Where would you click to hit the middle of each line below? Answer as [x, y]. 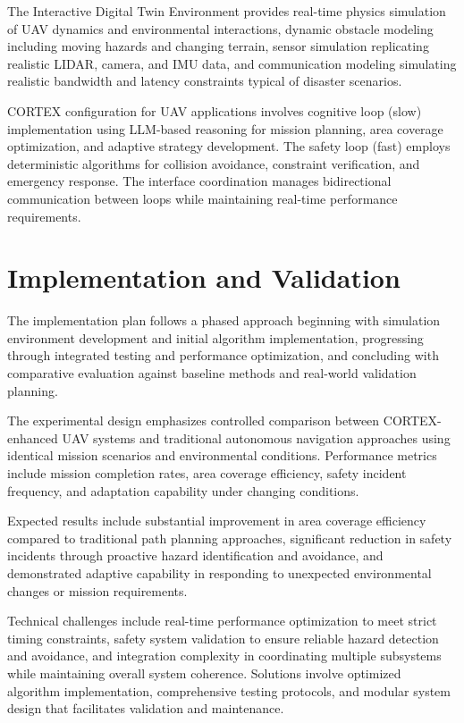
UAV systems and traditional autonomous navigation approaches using [256, 437]
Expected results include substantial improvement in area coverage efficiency [217, 521]
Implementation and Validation [204, 277]
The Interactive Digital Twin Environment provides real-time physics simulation [227, 11]
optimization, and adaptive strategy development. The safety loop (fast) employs [229, 146]
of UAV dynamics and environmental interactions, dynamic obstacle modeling [220, 28]
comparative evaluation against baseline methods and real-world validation [212, 373]
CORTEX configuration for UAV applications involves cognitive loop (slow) [215, 110]
